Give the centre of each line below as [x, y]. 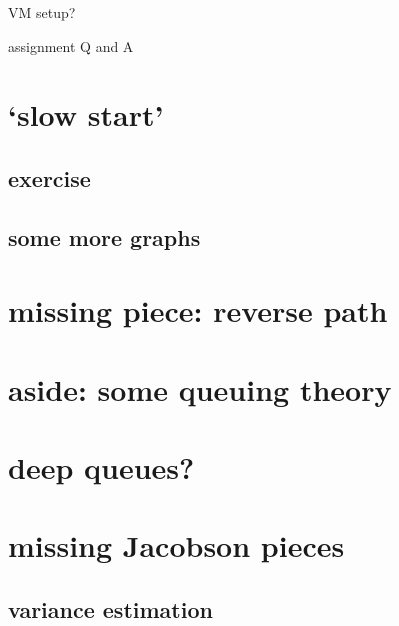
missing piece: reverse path [198, 310]
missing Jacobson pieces [176, 545]
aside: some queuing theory [200, 388]
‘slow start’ [86, 114]
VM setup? [42, 12]
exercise [49, 177]
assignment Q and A [71, 45]
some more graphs [104, 236]
